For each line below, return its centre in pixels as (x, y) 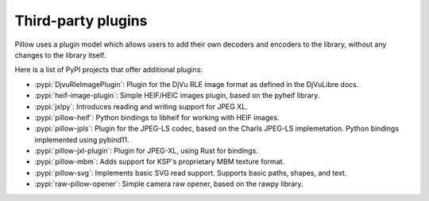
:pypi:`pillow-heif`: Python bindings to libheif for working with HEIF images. (157, 117)
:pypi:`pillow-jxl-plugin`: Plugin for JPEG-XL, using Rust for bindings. (146, 151)
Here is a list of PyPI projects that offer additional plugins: (108, 70)
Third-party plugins (81, 21)
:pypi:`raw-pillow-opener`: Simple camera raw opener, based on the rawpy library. (169, 184)
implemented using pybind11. (82, 139)
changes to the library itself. (60, 55)
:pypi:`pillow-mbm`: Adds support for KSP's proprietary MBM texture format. (160, 161)
